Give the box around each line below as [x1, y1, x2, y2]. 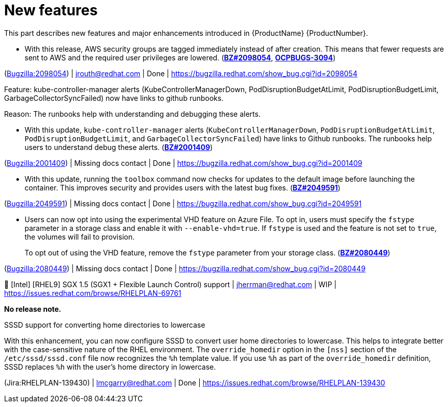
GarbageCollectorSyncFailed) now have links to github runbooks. [4, 93, 224, 102]
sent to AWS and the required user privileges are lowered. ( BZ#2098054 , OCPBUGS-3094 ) [25, 53, 336, 62]
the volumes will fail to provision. [25, 232, 135, 241]
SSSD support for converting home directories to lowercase [4, 320, 205, 329]
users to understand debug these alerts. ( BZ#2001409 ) [25, 142, 213, 152]
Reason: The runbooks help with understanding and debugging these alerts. [4, 109, 261, 118]
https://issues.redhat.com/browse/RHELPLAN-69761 [4, 288, 182, 297]
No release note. [4, 304, 61, 313]
